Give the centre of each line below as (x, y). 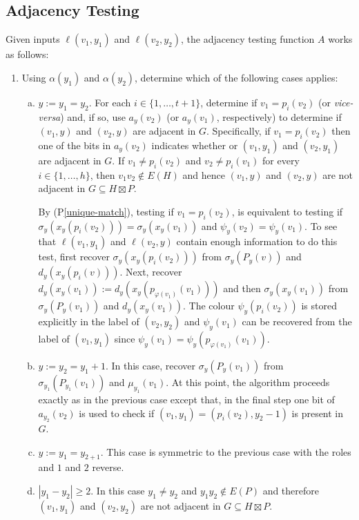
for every (281, 160)
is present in (318, 413)
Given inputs (33, 39)
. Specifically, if (239, 131)
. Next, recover (151, 272)
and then (242, 288)
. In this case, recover (151, 366)
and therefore (291, 490)
